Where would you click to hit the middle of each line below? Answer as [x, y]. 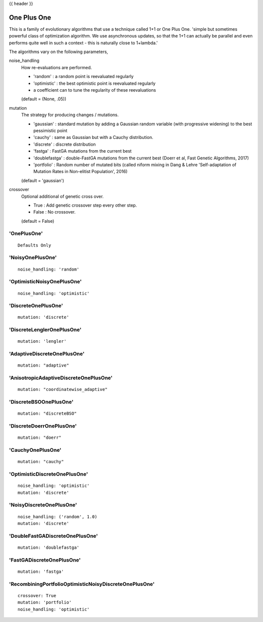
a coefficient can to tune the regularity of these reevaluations [95, 90]
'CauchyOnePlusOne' [35, 450]
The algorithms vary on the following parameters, [58, 52]
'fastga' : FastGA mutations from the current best [83, 151]
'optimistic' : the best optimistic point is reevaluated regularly [94, 83]
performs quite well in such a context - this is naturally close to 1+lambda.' [84, 43]
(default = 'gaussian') [43, 180]
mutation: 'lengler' [42, 341]
